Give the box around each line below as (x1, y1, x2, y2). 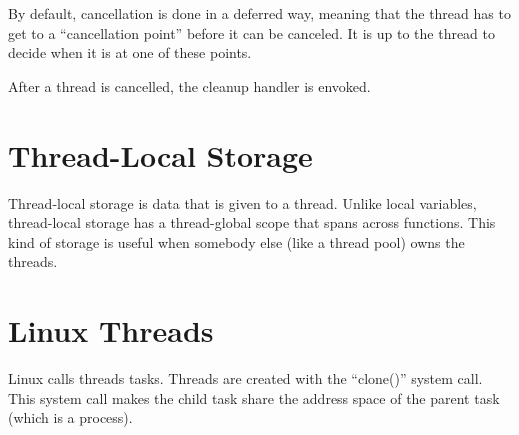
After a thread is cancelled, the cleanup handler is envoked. (8, 75, 371, 96)
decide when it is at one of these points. (8, 42, 252, 63)
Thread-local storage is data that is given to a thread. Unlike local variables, (8, 192, 477, 213)
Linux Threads (8, 310, 214, 351)
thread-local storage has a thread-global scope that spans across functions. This (8, 212, 496, 233)
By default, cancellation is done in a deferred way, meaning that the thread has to (8, 3, 511, 23)
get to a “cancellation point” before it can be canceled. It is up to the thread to (8, 22, 496, 43)
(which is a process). (8, 407, 133, 428)
